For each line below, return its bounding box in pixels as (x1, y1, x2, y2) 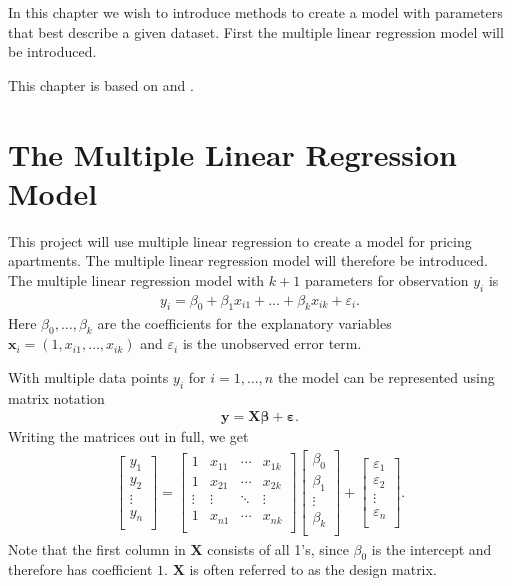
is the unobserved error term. (182, 333, 362, 354)
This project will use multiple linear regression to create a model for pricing (8, 230, 472, 251)
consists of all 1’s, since (207, 538, 349, 559)
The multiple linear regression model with (8, 269, 265, 290)
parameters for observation (304, 269, 469, 290)
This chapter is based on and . (8, 74, 194, 95)
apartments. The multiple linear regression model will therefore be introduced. (8, 250, 489, 271)
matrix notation (8, 387, 105, 408)
